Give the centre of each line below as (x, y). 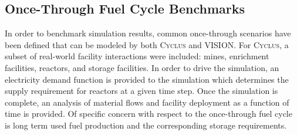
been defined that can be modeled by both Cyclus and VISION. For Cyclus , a (147, 44)
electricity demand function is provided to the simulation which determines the (147, 79)
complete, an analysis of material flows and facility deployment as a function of (147, 102)
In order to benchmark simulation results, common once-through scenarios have (148, 33)
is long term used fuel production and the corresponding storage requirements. (146, 125)
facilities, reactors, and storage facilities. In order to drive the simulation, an (142, 67)
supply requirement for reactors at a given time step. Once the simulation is (141, 91)
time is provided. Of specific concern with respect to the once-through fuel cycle (148, 114)
